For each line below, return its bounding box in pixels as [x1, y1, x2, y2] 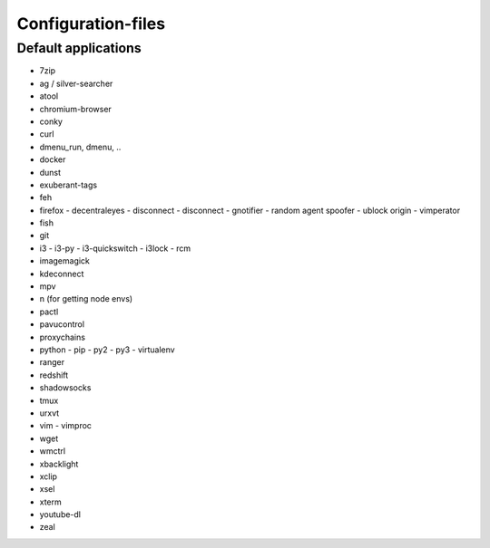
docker [39, 154, 66, 165]
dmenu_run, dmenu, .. [39, 141, 122, 152]
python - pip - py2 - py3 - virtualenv [39, 344, 176, 355]
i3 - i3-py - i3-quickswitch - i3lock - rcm [39, 243, 191, 254]
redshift [39, 370, 69, 380]
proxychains [39, 332, 86, 342]
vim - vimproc [39, 420, 93, 431]
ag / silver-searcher [39, 78, 113, 89]
